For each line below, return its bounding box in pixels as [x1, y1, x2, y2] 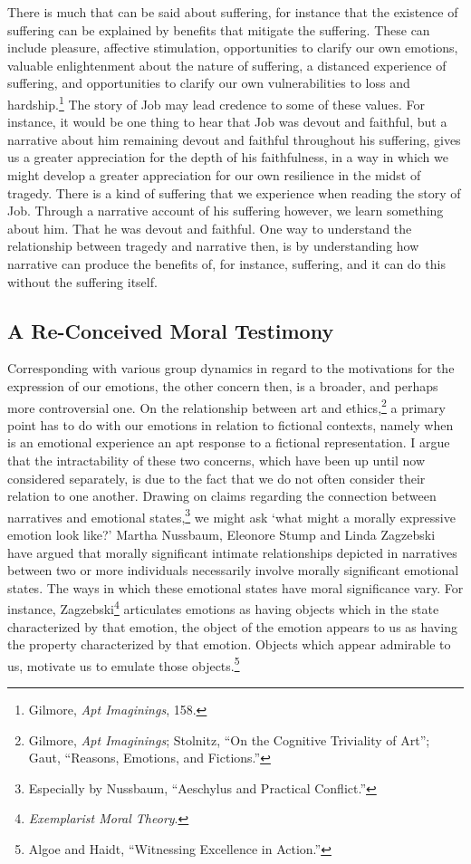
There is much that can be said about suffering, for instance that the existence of [7, 3, 458, 21]
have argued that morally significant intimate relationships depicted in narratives [7, 542, 457, 562]
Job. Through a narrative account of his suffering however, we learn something [7, 201, 444, 220]
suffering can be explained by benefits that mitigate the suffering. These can [7, 20, 430, 39]
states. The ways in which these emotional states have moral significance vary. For [7, 578, 464, 597]
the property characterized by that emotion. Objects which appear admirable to [7, 635, 451, 654]
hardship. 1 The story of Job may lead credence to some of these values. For [7, 91, 425, 113]
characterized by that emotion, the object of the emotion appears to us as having [7, 617, 457, 636]
